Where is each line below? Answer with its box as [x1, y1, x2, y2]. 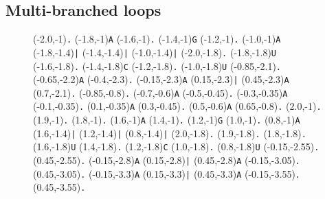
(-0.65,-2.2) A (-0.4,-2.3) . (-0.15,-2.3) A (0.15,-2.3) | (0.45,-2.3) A [33, 72, 289, 86]
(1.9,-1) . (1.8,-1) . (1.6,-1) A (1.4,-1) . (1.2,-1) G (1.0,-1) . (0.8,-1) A [33, 113, 300, 127]
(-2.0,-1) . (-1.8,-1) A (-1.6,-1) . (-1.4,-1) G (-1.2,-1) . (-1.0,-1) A [33, 32, 281, 46]
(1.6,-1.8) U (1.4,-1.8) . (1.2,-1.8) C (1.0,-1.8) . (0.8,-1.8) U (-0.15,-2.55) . [33, 139, 320, 154]
